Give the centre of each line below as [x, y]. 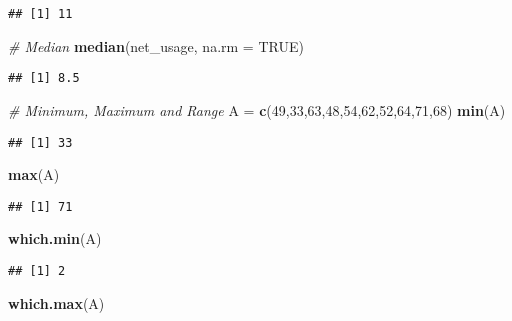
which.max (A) [56, 302]
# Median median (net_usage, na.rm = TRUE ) [156, 45]
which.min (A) [55, 238]
